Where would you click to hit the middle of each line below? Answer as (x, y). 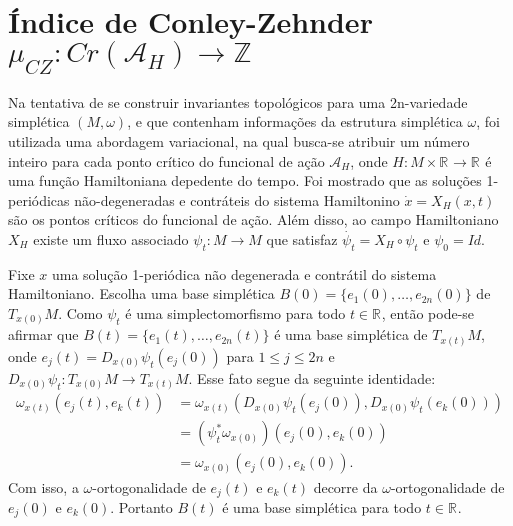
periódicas (39, 199)
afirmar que (43, 334)
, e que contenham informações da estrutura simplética (295, 121)
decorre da (345, 486)
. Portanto (141, 506)
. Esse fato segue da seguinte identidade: (312, 377)
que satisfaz (302, 238)
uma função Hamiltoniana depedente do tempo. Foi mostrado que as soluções (245, 180)
